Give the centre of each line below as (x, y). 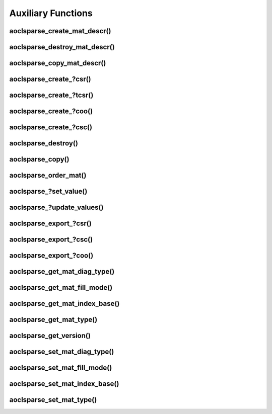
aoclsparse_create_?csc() (51, 128)
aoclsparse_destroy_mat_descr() (62, 47)
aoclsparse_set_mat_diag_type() (62, 352)
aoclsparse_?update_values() (56, 208)
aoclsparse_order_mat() (48, 175)
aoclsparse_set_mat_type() (53, 400)
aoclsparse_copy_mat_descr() (58, 63)
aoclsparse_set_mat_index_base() (64, 384)
